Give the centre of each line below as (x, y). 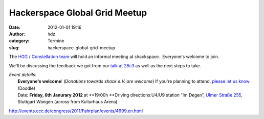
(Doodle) (27, 88)
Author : (17, 34)
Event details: (23, 74)
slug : (14, 48)
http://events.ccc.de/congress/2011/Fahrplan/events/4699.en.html (76, 111)
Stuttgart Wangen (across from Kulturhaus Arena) (68, 102)
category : (19, 41)
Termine (56, 41)
